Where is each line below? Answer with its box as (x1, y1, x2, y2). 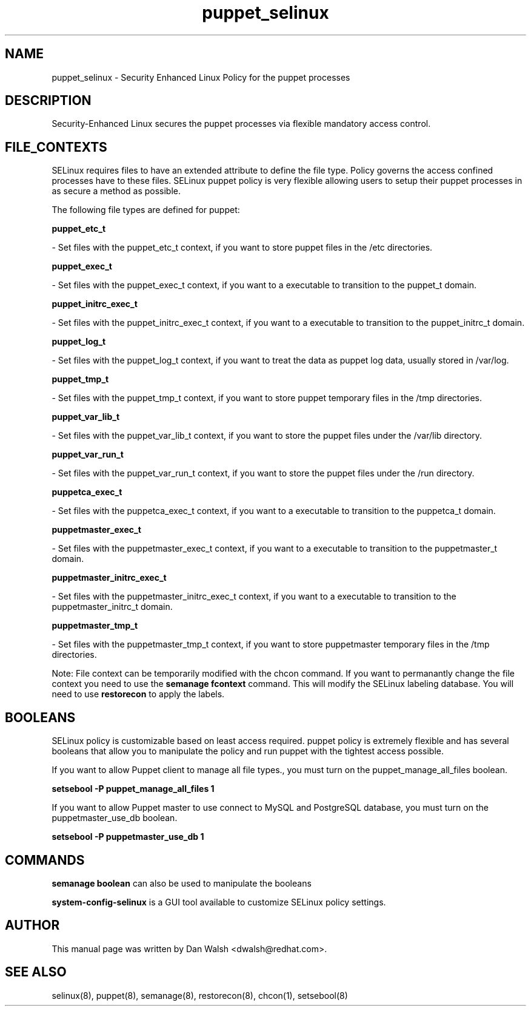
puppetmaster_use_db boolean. (52, 813, 178, 823)
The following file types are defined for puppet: (52, 205, 240, 215)
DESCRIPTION (5, 93, 92, 109)
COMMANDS (5, 852, 85, 868)
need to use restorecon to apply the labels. (52, 689, 225, 700)
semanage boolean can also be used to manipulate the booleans (52, 877, 312, 888)
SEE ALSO (5, 964, 67, 980)
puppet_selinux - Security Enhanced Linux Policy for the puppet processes (52, 72, 350, 83)
